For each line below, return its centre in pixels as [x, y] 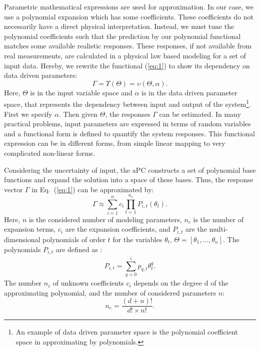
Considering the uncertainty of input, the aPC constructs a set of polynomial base [130, 170]
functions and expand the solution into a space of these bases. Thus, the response [129, 179]
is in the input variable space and [81, 92]
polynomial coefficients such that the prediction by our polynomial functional [122, 36]
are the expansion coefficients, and [118, 229]
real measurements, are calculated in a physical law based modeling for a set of [125, 55]
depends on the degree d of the [181, 283]
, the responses [128, 114]
